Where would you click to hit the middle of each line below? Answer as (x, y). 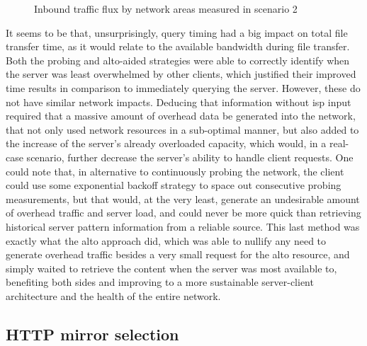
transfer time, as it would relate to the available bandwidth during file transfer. (178, 46)
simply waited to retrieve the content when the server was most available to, (171, 268)
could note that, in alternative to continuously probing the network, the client (175, 171)
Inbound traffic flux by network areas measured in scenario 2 (166, 8)
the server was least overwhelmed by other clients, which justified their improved (181, 74)
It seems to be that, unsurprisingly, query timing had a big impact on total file (177, 32)
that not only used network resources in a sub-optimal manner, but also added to (182, 129)
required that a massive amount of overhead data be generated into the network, (181, 116)
